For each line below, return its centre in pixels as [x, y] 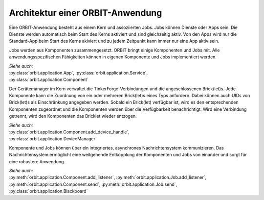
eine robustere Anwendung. [37, 161]
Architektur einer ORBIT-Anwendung [86, 13]
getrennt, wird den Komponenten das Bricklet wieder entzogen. [73, 116]
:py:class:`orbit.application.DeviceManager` [53, 139]
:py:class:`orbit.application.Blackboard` [48, 191]
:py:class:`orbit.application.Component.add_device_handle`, [69, 132]
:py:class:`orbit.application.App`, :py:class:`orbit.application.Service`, [78, 73]
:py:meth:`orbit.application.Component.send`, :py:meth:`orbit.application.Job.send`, [93, 184]
